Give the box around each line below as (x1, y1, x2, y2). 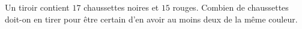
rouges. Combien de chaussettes (172, 1, 289, 13)
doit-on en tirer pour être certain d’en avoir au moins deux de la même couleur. (5, 12, 298, 25)
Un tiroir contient (5, 1, 70, 13)
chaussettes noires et (83, 1, 159, 13)
